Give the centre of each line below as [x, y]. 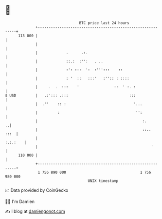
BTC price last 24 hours [104, 23]
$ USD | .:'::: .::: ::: [71, 95]
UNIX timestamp [103, 181]
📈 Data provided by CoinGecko [37, 190]
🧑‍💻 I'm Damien [20, 201]
